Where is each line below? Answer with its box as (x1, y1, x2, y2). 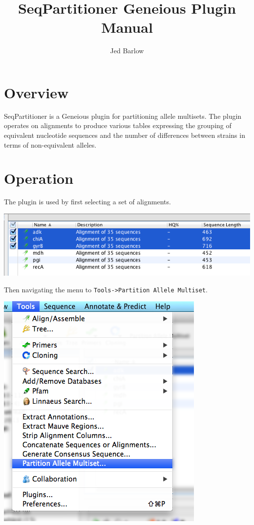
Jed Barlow (110, 45, 144, 56)
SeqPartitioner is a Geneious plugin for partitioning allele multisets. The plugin (4, 110, 242, 121)
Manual (101, 17, 153, 37)
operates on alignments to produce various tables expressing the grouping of (4, 120, 232, 131)
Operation (4, 168, 74, 188)
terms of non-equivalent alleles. (4, 139, 97, 150)
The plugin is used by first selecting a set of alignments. (4, 197, 171, 207)
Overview (4, 82, 69, 102)
